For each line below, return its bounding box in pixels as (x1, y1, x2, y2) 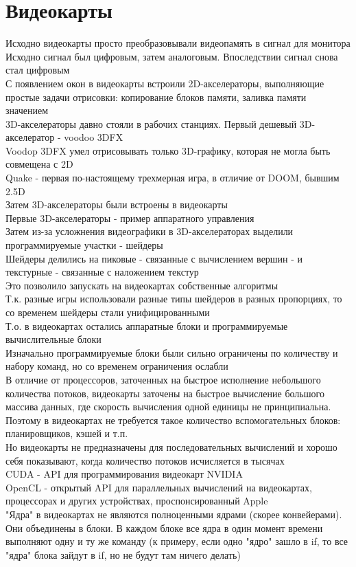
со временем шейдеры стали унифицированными (5, 305, 210, 319)
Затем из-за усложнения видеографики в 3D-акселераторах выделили (5, 224, 294, 238)
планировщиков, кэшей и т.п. (5, 426, 128, 441)
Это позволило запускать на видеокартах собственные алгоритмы (5, 278, 278, 292)
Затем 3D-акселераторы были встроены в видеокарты (5, 197, 228, 212)
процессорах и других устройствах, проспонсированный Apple (5, 493, 268, 508)
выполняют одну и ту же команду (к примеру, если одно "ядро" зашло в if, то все (5, 534, 348, 548)
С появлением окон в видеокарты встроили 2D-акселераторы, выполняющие (5, 76, 324, 90)
